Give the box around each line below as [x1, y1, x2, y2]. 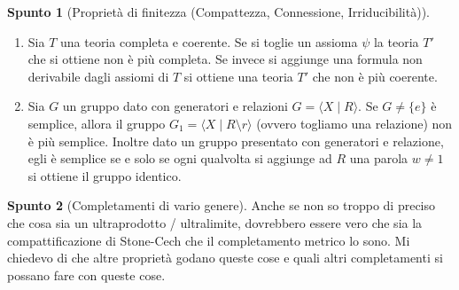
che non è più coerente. [312, 67, 438, 85]
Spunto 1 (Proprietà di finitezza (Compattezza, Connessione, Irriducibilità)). [7, 3, 430, 20]
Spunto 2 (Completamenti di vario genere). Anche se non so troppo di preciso [7, 196, 436, 215]
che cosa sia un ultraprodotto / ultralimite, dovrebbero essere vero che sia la [7, 213, 423, 231]
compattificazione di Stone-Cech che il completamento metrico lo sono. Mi [7, 231, 410, 249]
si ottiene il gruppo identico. [27, 166, 182, 184]
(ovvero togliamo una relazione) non [256, 114, 453, 132]
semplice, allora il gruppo [27, 114, 166, 132]
